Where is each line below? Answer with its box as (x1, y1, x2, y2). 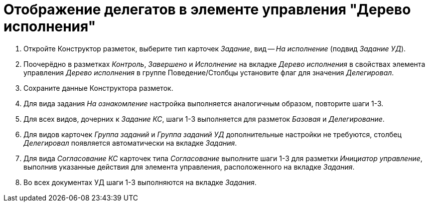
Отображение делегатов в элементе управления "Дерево (3, 1, 411, 18)
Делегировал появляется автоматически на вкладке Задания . (23, 138, 237, 147)
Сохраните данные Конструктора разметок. (23, 83, 173, 92)
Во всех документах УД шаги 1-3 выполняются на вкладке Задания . (23, 178, 257, 187)
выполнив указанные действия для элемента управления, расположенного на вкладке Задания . (23, 162, 355, 171)
